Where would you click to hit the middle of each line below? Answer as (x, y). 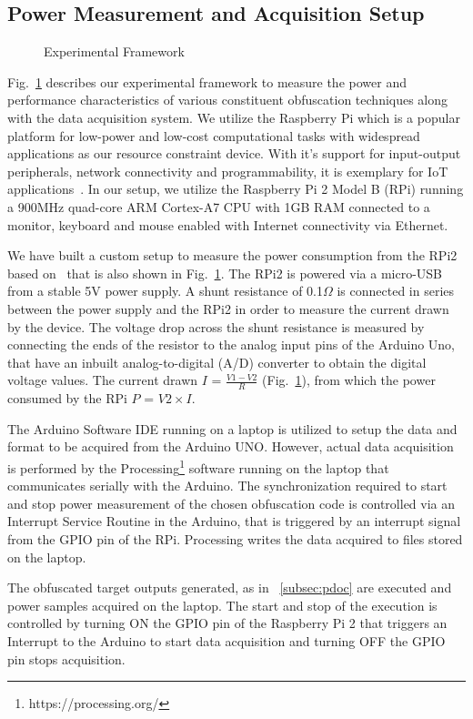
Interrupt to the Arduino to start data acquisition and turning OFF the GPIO (226, 640)
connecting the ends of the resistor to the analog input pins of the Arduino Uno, (231, 344)
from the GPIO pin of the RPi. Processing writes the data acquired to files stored (235, 538)
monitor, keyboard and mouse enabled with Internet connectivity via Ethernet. (228, 224)
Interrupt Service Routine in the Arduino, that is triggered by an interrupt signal (234, 521)
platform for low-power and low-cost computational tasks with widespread (214, 135)
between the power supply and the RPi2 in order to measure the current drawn (228, 308)
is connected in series (396, 291)
